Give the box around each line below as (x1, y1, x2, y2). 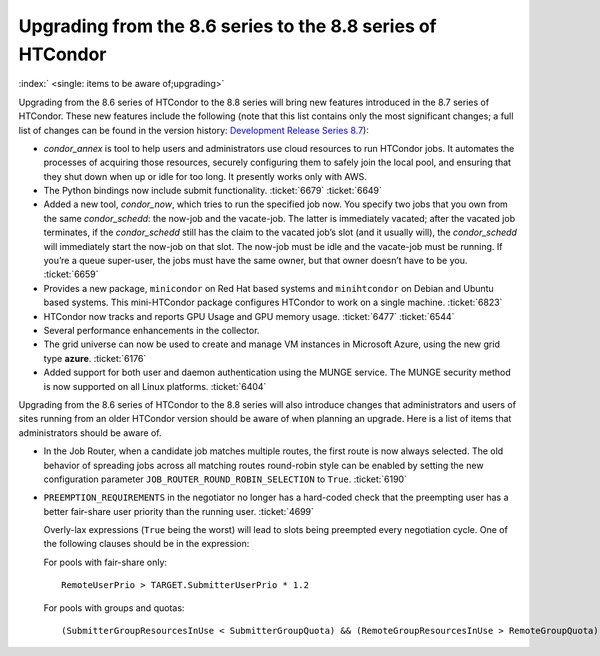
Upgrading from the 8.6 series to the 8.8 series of (18, 15, 437, 37)
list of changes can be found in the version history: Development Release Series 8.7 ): (18, 124, 369, 136)
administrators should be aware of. (18, 426, 162, 439)
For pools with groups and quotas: (43, 601, 185, 614)
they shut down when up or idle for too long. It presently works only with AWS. (43, 170, 367, 182)
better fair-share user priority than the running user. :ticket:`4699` (43, 505, 315, 517)
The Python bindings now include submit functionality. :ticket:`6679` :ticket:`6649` (43, 185, 382, 197)
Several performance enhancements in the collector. (43, 324, 260, 336)
